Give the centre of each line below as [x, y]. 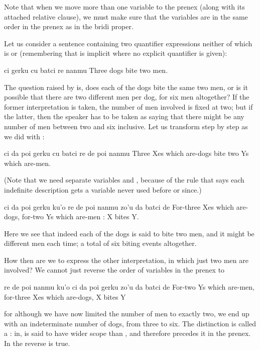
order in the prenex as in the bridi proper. [69, 26]
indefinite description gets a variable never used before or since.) [103, 189]
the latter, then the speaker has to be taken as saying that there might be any [124, 116]
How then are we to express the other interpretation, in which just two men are [126, 260]
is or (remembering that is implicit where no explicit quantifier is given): [116, 53]
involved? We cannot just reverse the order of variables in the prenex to [114, 270]
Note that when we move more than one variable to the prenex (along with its [124, 7]
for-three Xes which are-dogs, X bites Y [65, 296]
